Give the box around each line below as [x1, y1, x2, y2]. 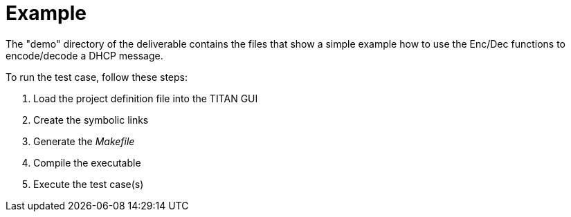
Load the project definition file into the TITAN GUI [33, 92, 258, 104]
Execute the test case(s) [33, 178, 144, 190]
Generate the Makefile [33, 135, 135, 147]
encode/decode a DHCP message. [6, 49, 163, 62]
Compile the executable [33, 156, 141, 169]
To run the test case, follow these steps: [6, 70, 188, 83]
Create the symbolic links [33, 113, 149, 126]
